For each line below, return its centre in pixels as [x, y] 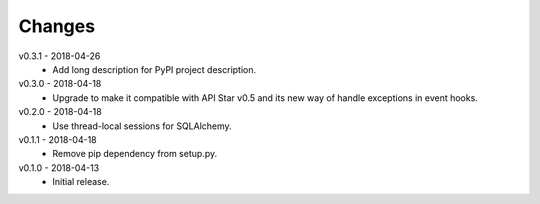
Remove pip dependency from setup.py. [135, 154]
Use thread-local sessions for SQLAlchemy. [142, 126]
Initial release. [81, 182]
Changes [56, 26]
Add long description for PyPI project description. [154, 69]
